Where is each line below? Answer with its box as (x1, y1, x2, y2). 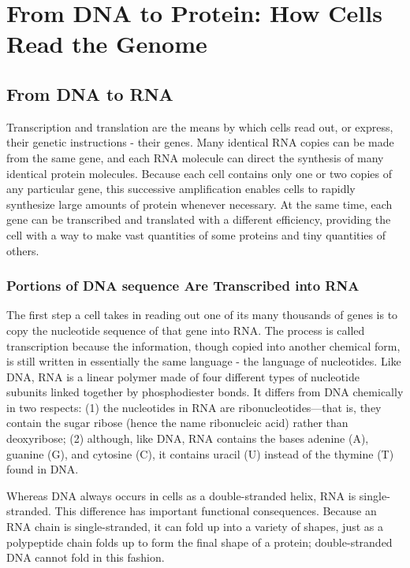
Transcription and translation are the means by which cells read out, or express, (6, 118, 393, 135)
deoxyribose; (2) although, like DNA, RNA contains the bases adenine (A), (6, 430, 369, 447)
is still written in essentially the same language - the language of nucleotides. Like (6, 353, 401, 369)
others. (6, 242, 39, 258)
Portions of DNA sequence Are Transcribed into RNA (6, 276, 360, 295)
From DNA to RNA (6, 81, 173, 106)
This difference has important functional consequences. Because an (54, 503, 377, 519)
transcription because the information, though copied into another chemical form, (6, 337, 401, 354)
